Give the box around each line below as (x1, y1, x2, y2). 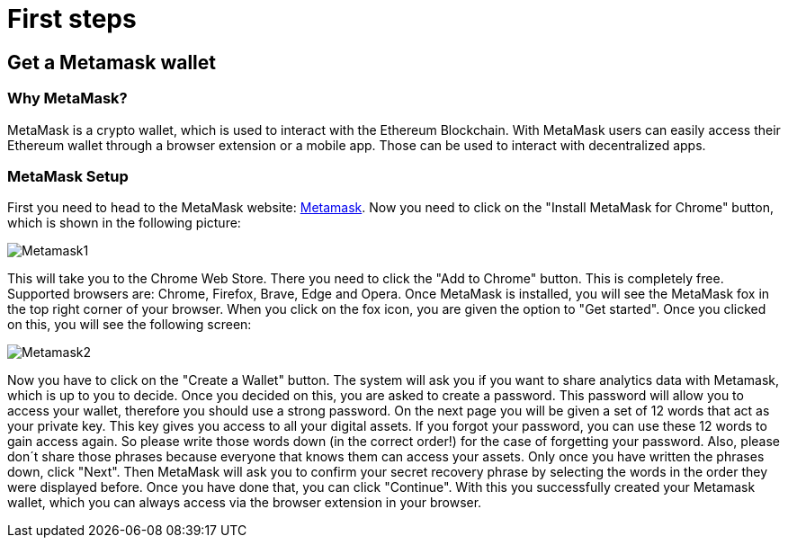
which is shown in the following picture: (7, 215, 241, 231)
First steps (7, 4, 137, 34)
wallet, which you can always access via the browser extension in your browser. (7, 495, 482, 511)
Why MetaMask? (7, 89, 128, 108)
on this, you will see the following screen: (7, 317, 252, 333)
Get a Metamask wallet (7, 50, 217, 74)
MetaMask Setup (7, 166, 129, 185)
